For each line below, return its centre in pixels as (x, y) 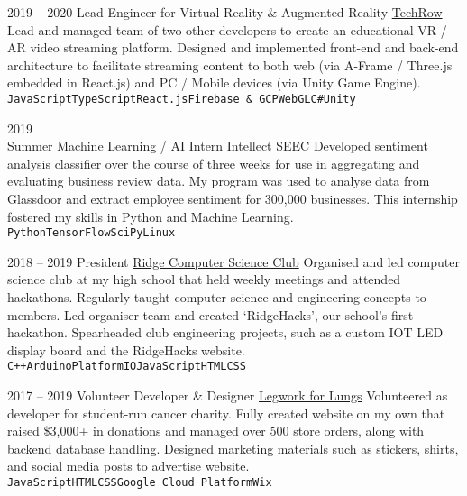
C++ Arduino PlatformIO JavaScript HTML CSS (127, 367)
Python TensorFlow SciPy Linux (92, 233)
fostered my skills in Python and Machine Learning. (151, 216)
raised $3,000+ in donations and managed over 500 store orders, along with (216, 431)
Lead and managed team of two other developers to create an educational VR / (227, 29)
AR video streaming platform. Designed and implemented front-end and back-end (233, 47)
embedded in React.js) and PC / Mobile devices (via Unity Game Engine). (214, 83)
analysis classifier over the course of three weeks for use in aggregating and (214, 163)
